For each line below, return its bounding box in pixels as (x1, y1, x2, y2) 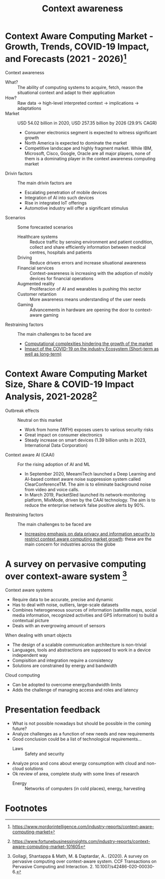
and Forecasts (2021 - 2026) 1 (5, 52, 127, 64)
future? (12, 726, 27, 732)
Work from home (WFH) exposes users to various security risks (24, 426, 154, 433)
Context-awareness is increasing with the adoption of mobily (29, 270, 153, 276)
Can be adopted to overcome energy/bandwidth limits (12, 681, 122, 687)
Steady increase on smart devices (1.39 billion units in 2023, (24, 437, 146, 443)
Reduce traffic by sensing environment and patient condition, (29, 239, 154, 245)
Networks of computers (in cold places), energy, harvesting (24, 785, 146, 791)
